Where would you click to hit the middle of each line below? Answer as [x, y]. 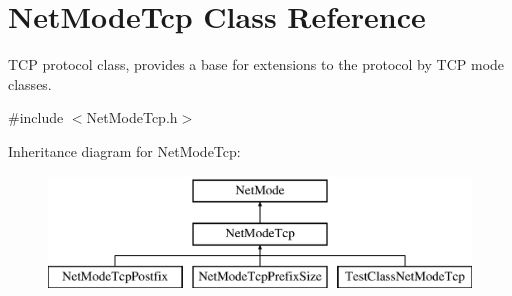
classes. [30, 83]
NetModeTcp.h [132, 117]
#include [36, 117]
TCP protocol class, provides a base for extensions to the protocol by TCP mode [256, 64]
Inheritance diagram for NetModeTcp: [124, 150]
